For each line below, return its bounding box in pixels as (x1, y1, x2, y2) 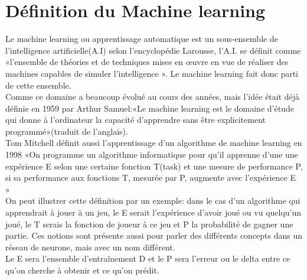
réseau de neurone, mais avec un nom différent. (5, 240, 175, 253)
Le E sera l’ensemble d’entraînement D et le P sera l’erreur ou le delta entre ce (5, 252, 290, 265)
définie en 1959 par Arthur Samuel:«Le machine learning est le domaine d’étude (5, 102, 294, 114)
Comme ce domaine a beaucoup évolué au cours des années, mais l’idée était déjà (5, 90, 300, 103)
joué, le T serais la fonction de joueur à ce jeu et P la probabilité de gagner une (5, 217, 293, 230)
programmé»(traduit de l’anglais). (5, 125, 128, 137)
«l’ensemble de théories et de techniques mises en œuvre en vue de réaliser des (5, 56, 289, 68)
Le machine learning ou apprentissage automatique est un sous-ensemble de (5, 32, 278, 45)
